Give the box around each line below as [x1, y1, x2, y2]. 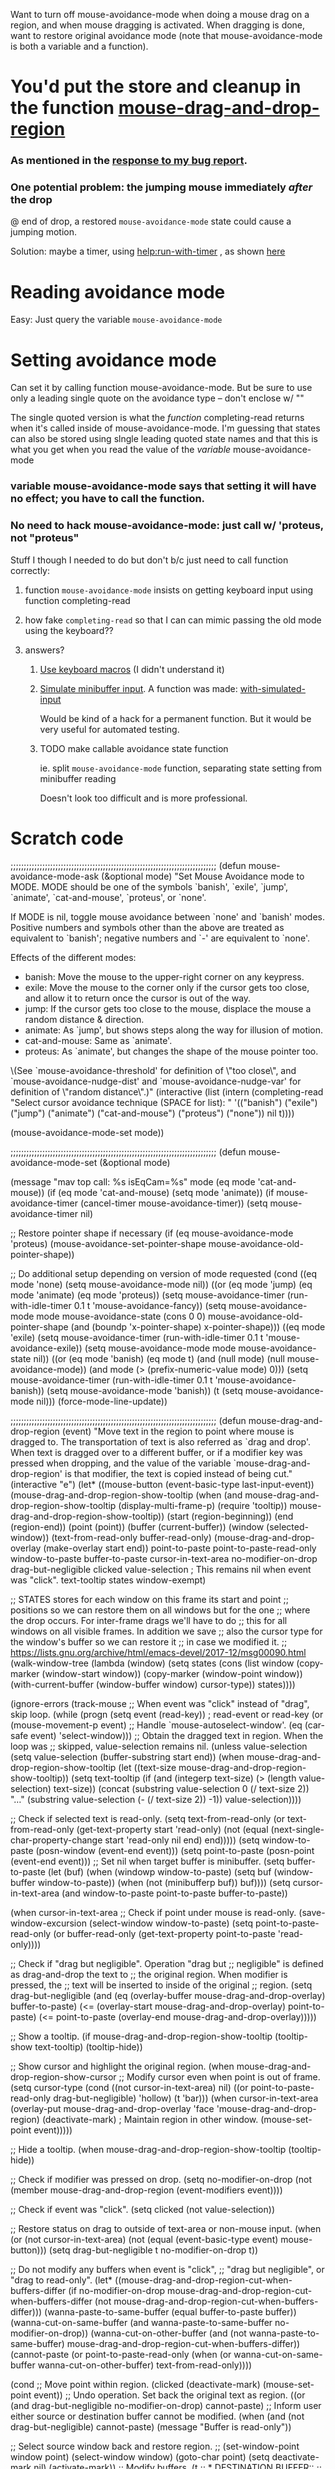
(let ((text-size [118, 1762, 177, 1774]
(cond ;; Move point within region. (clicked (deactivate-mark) [10, 2379, 261, 2391]
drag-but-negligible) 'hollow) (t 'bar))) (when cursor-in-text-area [53, 2092, 319, 2104]
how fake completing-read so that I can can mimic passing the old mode [24, 614, 322, 626]
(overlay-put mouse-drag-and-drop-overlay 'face [10, 2103, 215, 2115]
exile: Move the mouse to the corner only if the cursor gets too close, [24, 982, 310, 994]
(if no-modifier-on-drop [68, 2285, 166, 2297]
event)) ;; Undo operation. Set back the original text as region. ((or [33, 2389, 306, 2401]
